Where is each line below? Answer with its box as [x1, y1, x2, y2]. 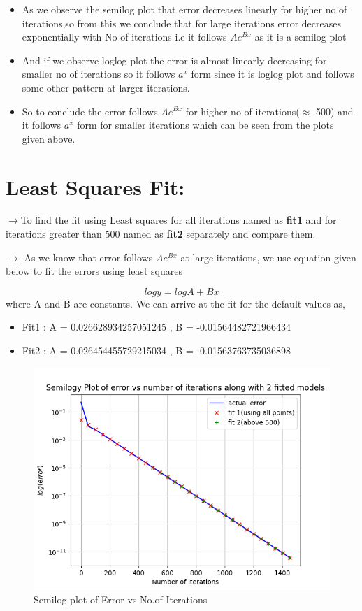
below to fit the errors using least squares [6, 264, 182, 278]
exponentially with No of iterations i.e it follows [22, 29, 227, 44]
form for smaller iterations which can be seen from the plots [77, 117, 334, 132]
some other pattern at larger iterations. [22, 80, 190, 94]
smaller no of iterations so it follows [22, 66, 175, 81]
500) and [315, 103, 354, 118]
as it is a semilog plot [254, 29, 347, 44]
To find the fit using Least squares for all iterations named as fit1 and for [20, 213, 337, 227]
